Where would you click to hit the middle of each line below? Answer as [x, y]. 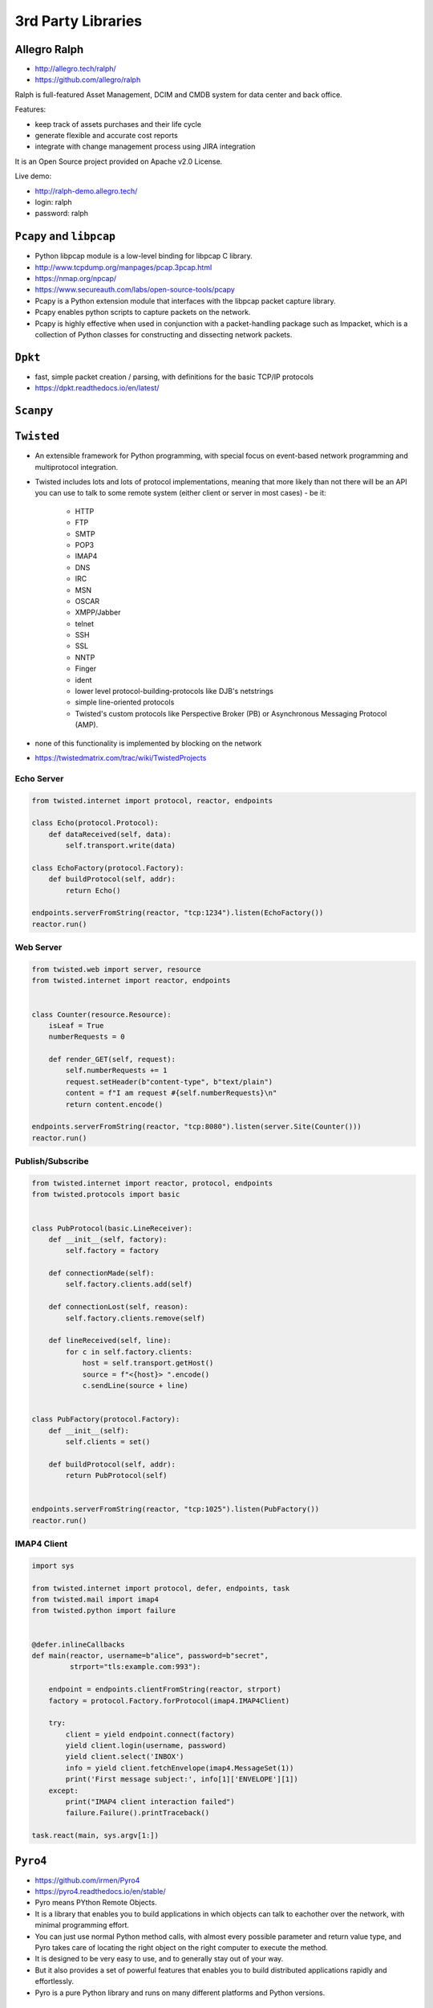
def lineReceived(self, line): [110, 1341]
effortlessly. [55, 1981]
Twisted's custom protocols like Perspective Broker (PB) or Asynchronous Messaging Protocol [231, 713]
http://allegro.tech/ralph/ [75, 69]
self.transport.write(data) [121, 846]
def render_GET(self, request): [112, 1059]
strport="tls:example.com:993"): [135, 1667]
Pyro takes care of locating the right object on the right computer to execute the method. [182, 1948]
